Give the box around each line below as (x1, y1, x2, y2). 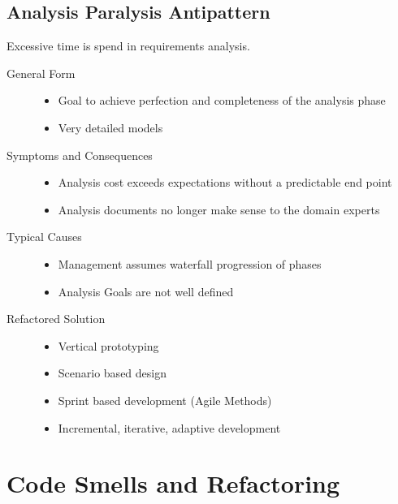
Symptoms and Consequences (6, 146, 153, 163)
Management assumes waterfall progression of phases (58, 255, 322, 272)
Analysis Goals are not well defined (58, 282, 234, 299)
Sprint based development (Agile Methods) (58, 391, 272, 408)
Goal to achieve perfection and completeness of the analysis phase (58, 92, 386, 109)
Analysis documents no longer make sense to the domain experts (58, 200, 380, 218)
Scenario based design (58, 364, 167, 381)
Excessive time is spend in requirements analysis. (6, 37, 250, 54)
